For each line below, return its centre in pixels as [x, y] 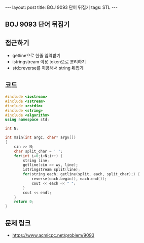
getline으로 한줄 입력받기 [36, 56]
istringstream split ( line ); [52, 170]
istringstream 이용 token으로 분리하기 [49, 62]
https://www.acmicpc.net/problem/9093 [53, 235]
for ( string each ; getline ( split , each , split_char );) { [81, 174]
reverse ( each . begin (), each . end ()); [69, 179]
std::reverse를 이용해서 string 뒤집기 [48, 68]
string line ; [36, 161]
